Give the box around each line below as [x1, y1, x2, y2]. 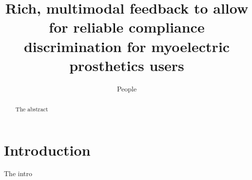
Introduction [4, 140, 91, 160]
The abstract [15, 105, 48, 113]
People [116, 83, 137, 93]
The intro [4, 168, 32, 178]
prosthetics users [69, 55, 184, 75]
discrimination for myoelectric [23, 36, 230, 56]
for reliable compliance [49, 17, 205, 37]
